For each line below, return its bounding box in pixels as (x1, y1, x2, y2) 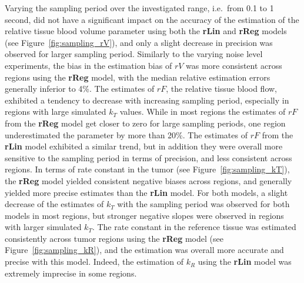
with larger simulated (5, 221, 82, 233)
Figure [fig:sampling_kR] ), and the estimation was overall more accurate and (5, 244, 284, 256)
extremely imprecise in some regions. (5, 267, 137, 279)
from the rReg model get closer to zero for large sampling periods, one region (5, 116, 286, 129)
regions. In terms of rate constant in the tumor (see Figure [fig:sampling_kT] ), (5, 163, 290, 175)
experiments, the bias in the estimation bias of (5, 59, 172, 71)
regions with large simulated (5, 105, 106, 118)
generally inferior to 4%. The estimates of (5, 82, 155, 95)
